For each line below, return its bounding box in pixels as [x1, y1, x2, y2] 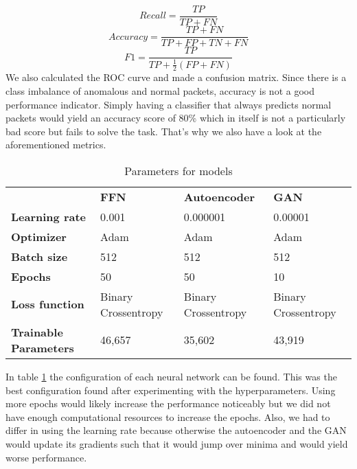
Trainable [11, 323, 63, 340]
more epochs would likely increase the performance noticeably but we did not [5, 396, 331, 411]
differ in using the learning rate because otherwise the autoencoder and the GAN [5, 423, 347, 437]
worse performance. [5, 450, 87, 464]
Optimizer [11, 228, 67, 244]
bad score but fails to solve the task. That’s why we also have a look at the [5, 124, 322, 138]
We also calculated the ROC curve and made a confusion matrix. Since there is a [5, 70, 347, 84]
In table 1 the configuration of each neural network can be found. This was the [5, 369, 337, 383]
